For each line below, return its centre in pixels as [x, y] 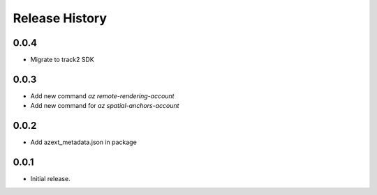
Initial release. [50, 179]
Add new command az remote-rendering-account [102, 96]
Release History [60, 18]
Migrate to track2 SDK [62, 60]
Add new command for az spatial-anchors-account [105, 106]
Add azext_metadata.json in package [84, 142]
